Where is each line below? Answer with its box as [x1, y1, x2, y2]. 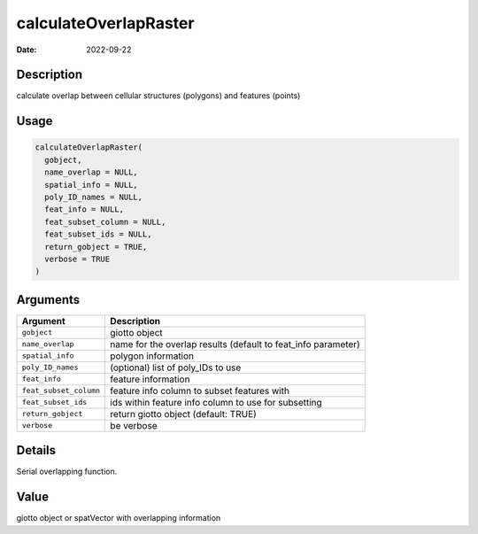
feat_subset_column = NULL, [44, 217, 166, 227]
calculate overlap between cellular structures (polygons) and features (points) [16, 90, 301, 101]
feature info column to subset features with [110, 384, 289, 397]
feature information [110, 373, 190, 385]
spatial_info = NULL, [44, 180, 139, 190]
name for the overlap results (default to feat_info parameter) [110, 337, 360, 350]
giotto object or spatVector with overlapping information [16, 513, 221, 523]
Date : [16, 44, 37, 55]
